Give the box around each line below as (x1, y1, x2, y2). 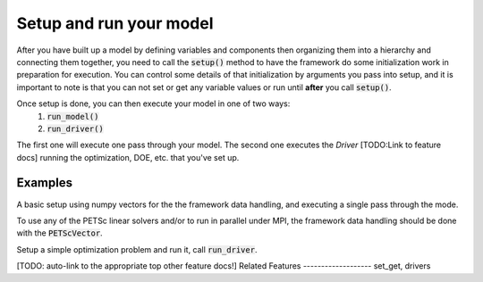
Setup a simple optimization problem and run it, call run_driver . (16, 244, 258, 254)
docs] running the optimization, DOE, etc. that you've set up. (16, 152, 240, 162)
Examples (16, 175, 73, 191)
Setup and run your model (16, 13, 214, 33)
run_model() (47, 112, 99, 121)
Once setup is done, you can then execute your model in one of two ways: (16, 98, 291, 109)
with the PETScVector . (16, 228, 103, 238)
